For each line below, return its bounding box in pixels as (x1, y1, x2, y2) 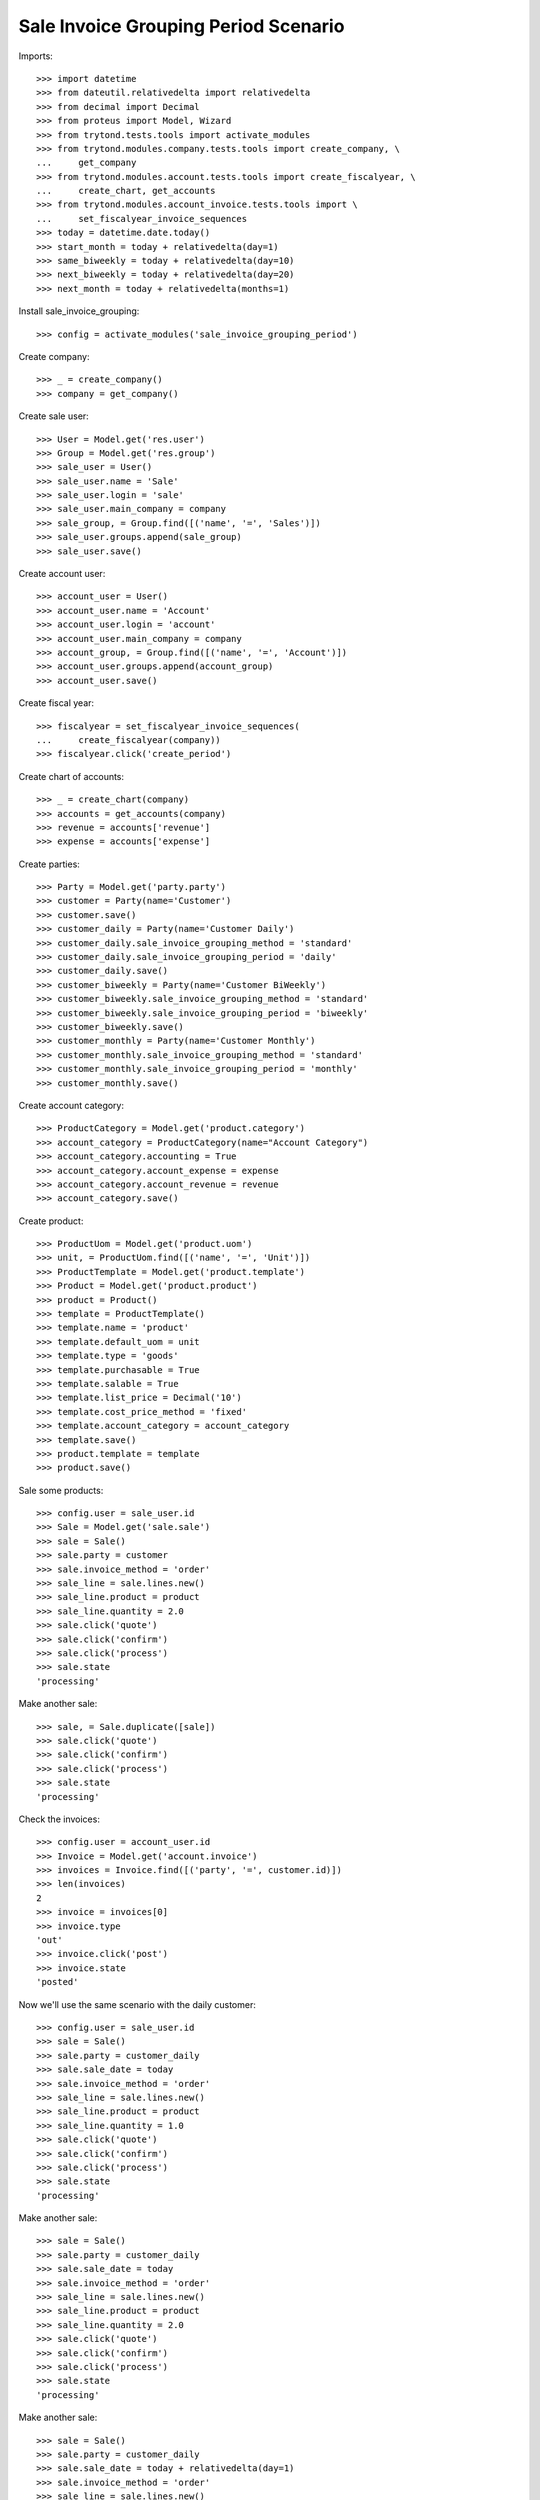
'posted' (36, 1976, 79, 1988)
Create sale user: (18, 410, 89, 422)
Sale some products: (18, 1484, 104, 1496)
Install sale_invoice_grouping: (18, 305, 140, 317)
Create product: (18, 1215, 84, 1227)
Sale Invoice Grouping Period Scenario (18, 15, 345, 37)
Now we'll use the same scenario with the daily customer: (18, 1998, 257, 2010)
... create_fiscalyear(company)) (36, 734, 222, 745)
